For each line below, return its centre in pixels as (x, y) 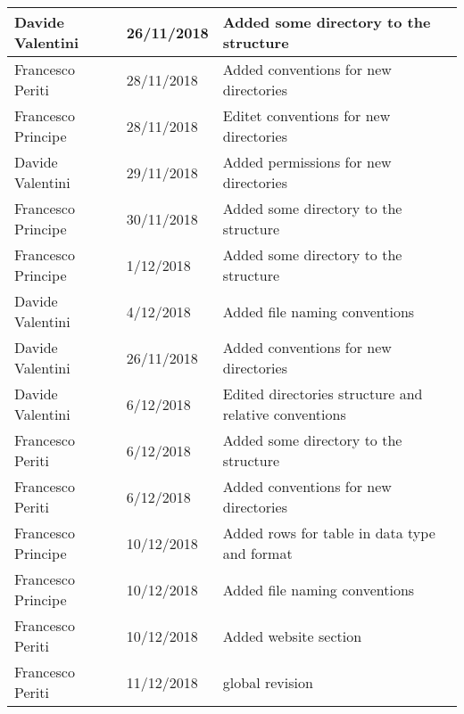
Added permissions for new (307, 162)
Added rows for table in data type (329, 533)
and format (257, 553)
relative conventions (284, 414)
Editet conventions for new (307, 115)
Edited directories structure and (323, 394)
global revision (268, 682)
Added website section (292, 636)
